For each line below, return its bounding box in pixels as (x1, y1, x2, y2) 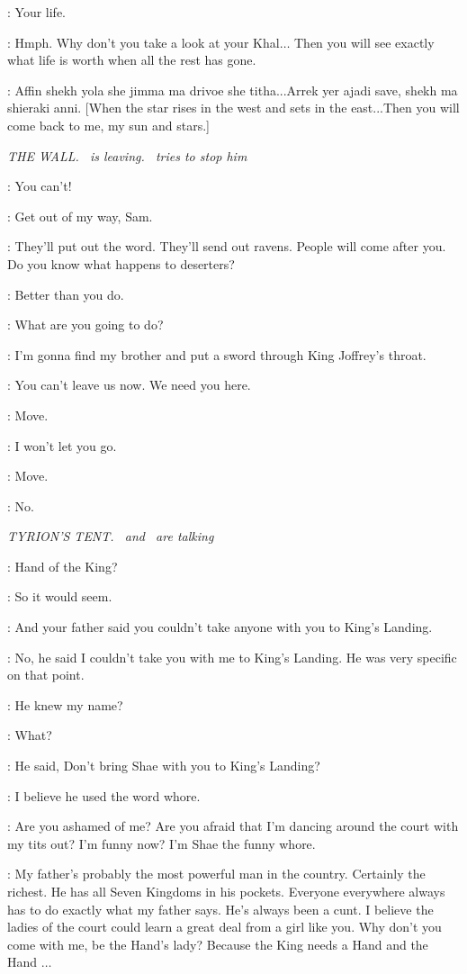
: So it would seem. (7, 587, 112, 606)
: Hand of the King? (7, 556, 118, 575)
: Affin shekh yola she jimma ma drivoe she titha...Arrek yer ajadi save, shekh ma (7, 80, 458, 99)
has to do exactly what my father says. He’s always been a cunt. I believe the (7, 899, 434, 918)
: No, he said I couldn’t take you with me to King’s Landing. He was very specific (7, 647, 457, 666)
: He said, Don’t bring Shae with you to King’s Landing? (7, 756, 320, 775)
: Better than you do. (7, 284, 124, 303)
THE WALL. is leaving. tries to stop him (7, 146, 247, 165)
